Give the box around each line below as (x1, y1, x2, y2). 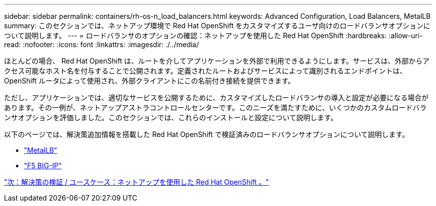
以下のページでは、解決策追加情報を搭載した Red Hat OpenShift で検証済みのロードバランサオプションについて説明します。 (4, 130, 409, 138)
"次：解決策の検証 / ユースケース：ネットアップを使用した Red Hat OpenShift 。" (4, 178, 269, 186)
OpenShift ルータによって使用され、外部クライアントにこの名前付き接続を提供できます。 (4, 76, 295, 85)
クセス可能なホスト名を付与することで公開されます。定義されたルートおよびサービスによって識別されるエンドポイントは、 (4, 67, 407, 75)
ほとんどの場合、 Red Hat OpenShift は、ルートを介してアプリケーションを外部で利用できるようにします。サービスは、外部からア (4, 57, 430, 65)
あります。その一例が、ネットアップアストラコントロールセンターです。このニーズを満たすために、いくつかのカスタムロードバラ (4, 103, 427, 112)
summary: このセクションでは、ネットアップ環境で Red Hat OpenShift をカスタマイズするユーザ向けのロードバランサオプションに (4, 21, 431, 30)
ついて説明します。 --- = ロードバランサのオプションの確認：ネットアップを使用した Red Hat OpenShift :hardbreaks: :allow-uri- (4, 31, 423, 40)
